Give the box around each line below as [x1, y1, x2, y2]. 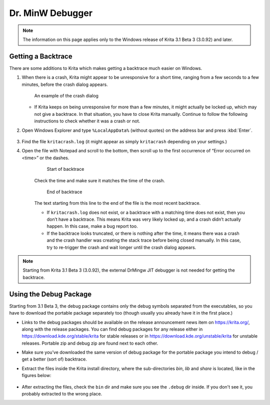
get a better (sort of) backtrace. [21, 356, 87, 362]
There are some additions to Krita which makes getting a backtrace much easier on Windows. [9, 65, 202, 71]
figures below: [21, 373, 51, 379]
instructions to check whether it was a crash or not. [34, 118, 140, 124]
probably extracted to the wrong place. [21, 391, 102, 397]
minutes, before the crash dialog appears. [21, 81, 108, 87]
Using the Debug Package [9, 290, 92, 298]
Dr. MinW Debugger [9, 7, 92, 18]
